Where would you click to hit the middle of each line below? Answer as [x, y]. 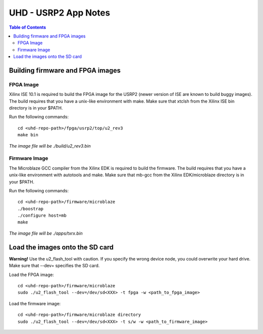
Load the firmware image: [35, 303]
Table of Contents [28, 27]
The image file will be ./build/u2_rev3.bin [50, 146]
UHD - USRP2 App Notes [60, 13]
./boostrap [31, 209]
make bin [28, 135]
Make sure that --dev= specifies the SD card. [54, 266]
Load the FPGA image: [32, 275]
